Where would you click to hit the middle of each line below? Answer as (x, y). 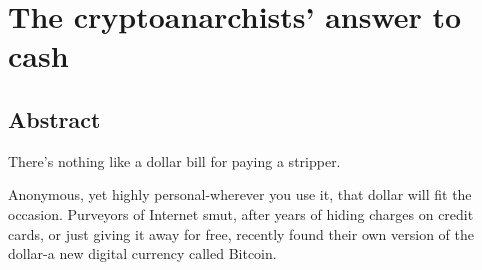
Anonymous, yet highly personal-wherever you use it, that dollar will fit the (240, 194)
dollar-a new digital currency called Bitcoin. (142, 253)
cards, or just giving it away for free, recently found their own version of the (241, 233)
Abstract (54, 118)
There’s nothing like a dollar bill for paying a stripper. (174, 160)
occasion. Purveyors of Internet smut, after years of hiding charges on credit (241, 213)
